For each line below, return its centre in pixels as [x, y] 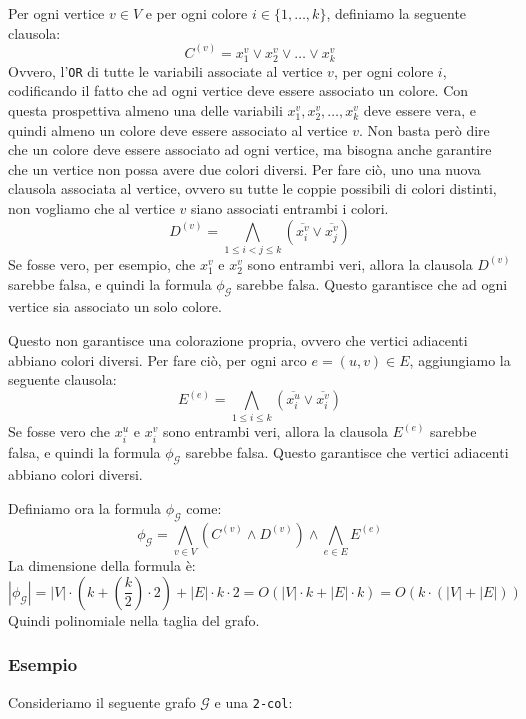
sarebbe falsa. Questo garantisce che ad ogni [372, 283]
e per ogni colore [196, 13]
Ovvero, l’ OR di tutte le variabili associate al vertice [165, 70]
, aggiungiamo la [460, 359]
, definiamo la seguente [396, 13]
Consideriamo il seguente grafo [102, 701]
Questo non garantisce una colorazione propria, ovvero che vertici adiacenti [238, 339]
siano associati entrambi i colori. [289, 208]
